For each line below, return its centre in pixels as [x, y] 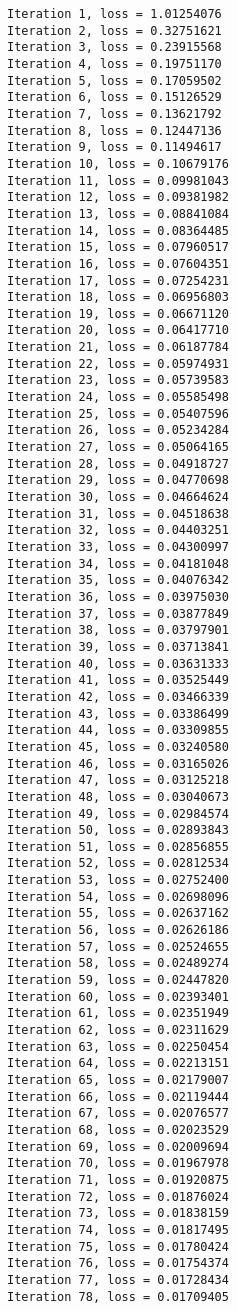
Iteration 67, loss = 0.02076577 [118, 1113]
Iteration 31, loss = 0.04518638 [118, 513]
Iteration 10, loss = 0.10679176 [118, 163]
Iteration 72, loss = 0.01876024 [118, 1196]
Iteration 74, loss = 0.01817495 [118, 1229]
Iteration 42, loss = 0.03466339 [118, 696]
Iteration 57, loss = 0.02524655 [118, 946]
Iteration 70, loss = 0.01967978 [118, 1163]
